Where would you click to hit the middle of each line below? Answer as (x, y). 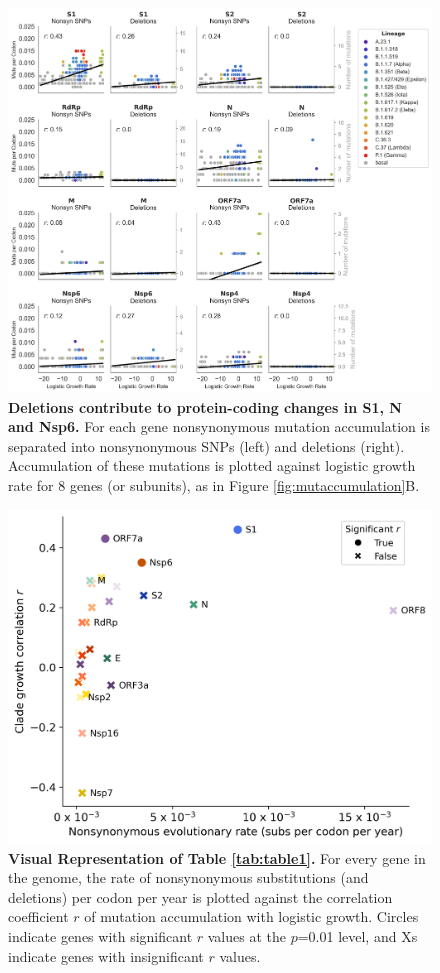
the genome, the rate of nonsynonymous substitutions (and (188, 877)
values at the (246, 936)
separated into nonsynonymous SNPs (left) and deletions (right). (206, 445)
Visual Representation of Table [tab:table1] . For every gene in (217, 857)
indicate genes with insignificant (106, 955)
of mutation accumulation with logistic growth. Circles (251, 916)
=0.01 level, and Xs (357, 936)
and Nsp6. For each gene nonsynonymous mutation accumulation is (219, 426)
